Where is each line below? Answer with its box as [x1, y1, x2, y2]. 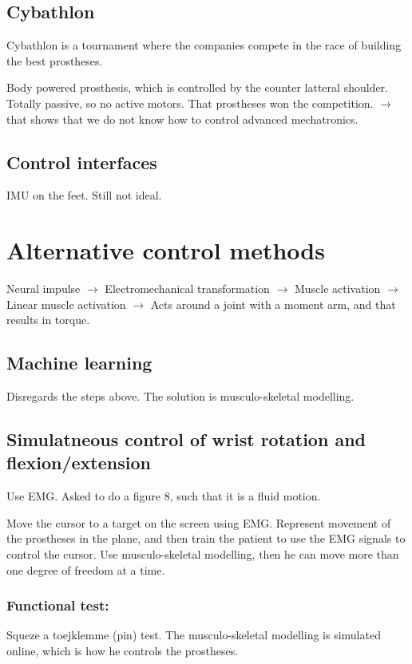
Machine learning [6, 350, 153, 375]
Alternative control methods [6, 234, 325, 267]
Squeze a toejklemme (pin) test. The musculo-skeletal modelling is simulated [6, 626, 381, 643]
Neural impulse [6, 280, 81, 297]
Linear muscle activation [6, 295, 126, 312]
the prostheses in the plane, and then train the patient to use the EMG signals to [6, 530, 406, 547]
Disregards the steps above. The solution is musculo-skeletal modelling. [6, 388, 355, 405]
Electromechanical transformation [105, 280, 270, 297]
